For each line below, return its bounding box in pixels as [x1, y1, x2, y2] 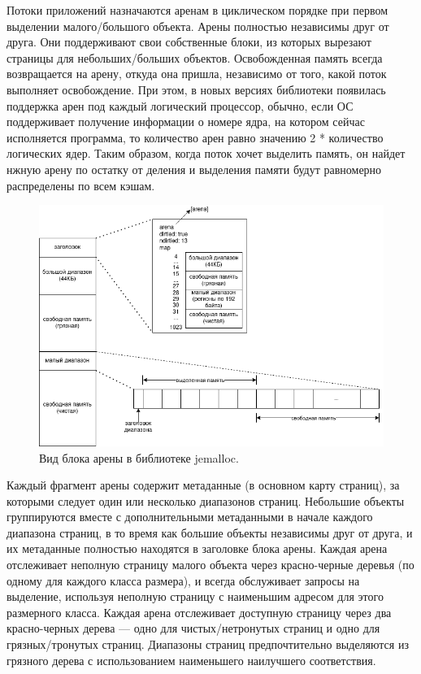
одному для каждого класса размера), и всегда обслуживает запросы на [7, 572, 360, 589]
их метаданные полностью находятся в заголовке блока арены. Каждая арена [7, 540, 388, 557]
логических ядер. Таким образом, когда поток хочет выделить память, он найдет [7, 145, 406, 162]
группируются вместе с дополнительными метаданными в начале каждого [7, 508, 373, 525]
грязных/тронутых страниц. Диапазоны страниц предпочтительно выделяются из [7, 636, 409, 653]
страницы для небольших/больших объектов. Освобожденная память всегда [7, 49, 383, 66]
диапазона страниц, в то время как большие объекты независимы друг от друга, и [7, 524, 413, 541]
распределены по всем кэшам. [7, 176, 155, 194]
